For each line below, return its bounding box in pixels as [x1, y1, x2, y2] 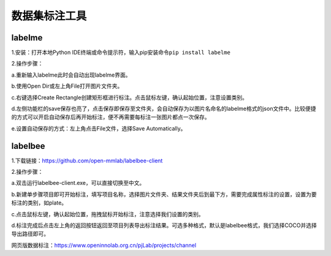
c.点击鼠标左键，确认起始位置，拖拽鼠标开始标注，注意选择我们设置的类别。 [11, 210, 205, 217]
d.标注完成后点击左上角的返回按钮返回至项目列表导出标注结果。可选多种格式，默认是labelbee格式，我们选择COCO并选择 [11, 222, 317, 229]
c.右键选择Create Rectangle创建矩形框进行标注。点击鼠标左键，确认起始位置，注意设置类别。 [11, 94, 248, 101]
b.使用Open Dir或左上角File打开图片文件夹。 [11, 83, 123, 90]
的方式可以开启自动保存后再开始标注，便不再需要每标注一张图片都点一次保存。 [11, 113, 210, 121]
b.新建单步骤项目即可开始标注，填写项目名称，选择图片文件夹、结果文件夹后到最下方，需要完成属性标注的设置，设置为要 [11, 190, 317, 198]
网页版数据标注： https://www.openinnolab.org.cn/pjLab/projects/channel [11, 241, 196, 249]
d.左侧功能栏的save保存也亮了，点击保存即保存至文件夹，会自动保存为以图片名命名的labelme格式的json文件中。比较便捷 [11, 105, 316, 113]
